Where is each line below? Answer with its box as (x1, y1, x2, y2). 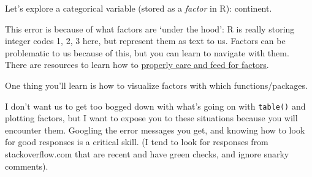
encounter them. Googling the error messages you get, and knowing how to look (5, 123, 305, 136)
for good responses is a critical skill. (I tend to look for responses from (5, 135, 268, 148)
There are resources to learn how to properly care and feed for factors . (5, 58, 269, 71)
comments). (5, 159, 48, 172)
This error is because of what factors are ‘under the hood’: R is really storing (5, 22, 295, 35)
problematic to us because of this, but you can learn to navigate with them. (5, 46, 289, 59)
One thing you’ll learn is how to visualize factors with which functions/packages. (5, 78, 308, 91)
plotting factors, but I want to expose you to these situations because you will (5, 111, 298, 124)
